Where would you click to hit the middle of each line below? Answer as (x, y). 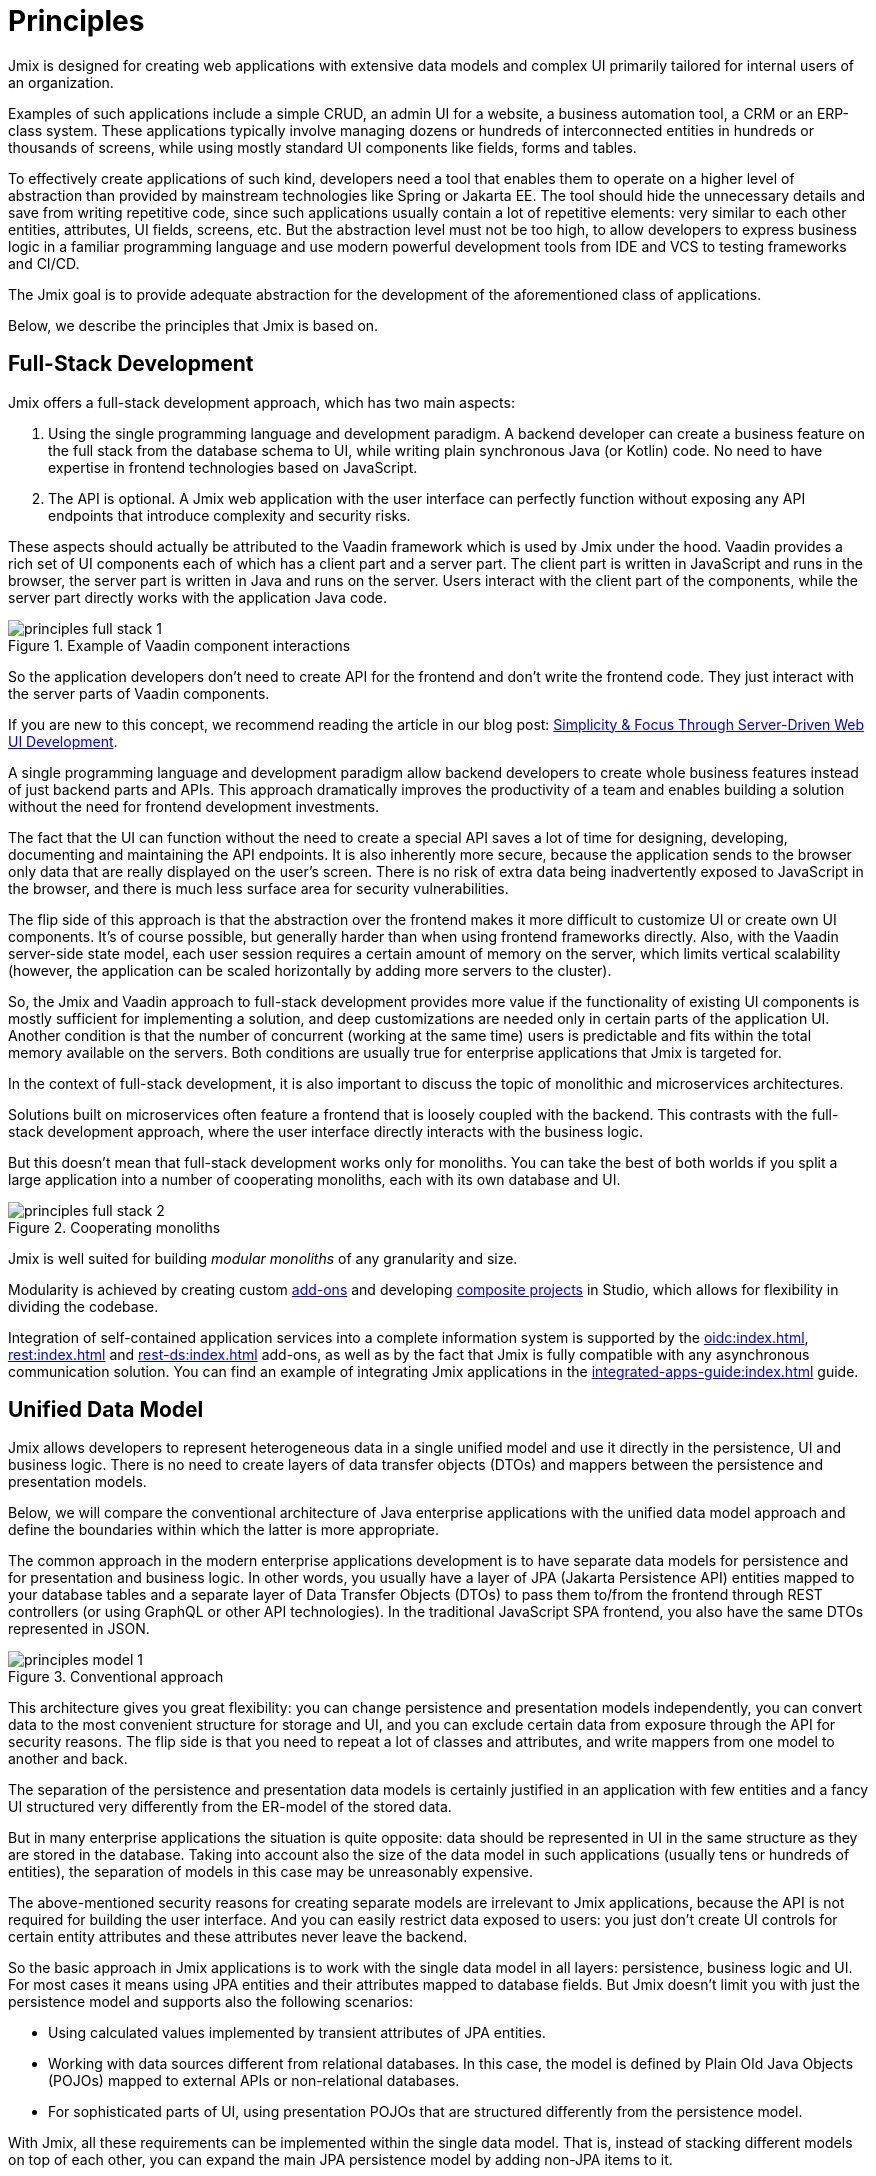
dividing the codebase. (83, 1306)
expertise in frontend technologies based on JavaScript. (233, 467)
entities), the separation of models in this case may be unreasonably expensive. (271, 1872)
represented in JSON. (79, 1629)
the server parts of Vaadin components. (139, 693)
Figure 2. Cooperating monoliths (114, 1227)
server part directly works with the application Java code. (198, 597)
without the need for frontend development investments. (194, 806)
